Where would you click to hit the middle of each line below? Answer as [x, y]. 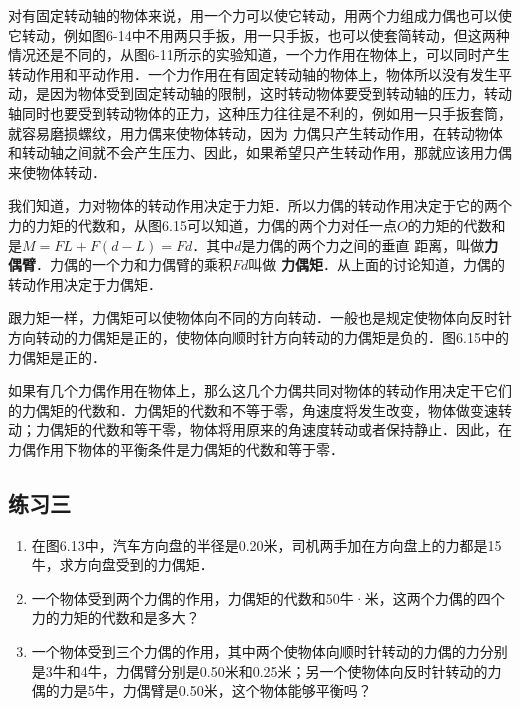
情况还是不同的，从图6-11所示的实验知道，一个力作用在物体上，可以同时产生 [259, 54]
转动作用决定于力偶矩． [85, 283]
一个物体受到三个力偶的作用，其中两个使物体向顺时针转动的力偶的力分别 [269, 651]
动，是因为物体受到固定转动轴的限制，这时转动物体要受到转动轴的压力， [246, 93]
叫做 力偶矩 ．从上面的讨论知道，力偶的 [376, 264]
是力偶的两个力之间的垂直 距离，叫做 [363, 244]
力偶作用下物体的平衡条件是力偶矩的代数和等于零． [176, 448]
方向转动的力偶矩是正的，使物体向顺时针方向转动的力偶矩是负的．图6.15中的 [258, 336]
